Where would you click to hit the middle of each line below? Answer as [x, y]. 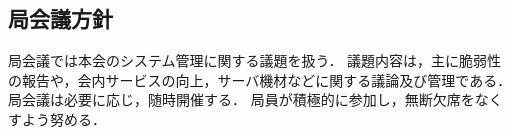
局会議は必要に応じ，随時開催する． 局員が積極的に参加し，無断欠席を [241, 99]
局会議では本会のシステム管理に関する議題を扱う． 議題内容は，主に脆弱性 [255, 60]
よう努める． [63, 118]
